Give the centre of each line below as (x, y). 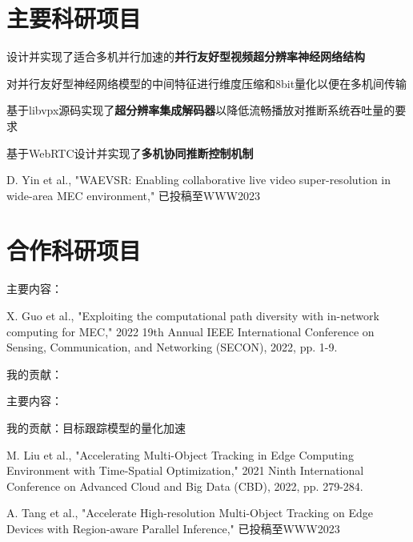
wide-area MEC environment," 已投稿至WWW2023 (134, 195)
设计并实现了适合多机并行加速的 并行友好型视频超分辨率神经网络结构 (186, 56)
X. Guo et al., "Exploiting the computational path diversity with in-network (193, 315)
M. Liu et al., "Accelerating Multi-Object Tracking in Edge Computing (180, 454)
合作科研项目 (74, 250)
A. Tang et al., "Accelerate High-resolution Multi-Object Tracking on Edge (190, 513)
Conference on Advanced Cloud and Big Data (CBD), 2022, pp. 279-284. (185, 486)
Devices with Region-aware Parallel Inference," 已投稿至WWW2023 (173, 528)
